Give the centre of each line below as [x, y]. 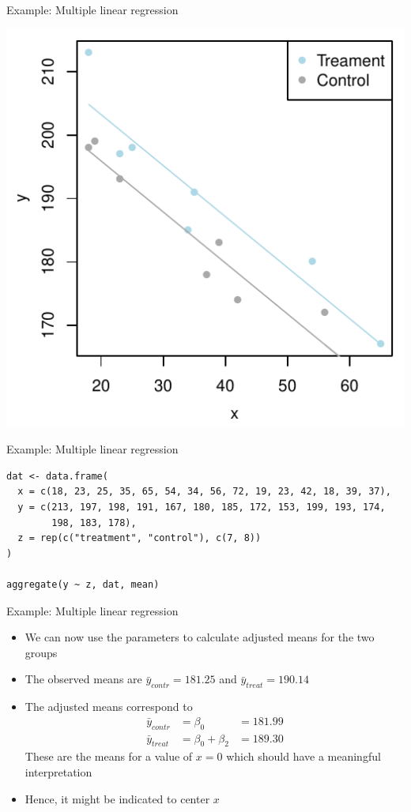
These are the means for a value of [109, 756]
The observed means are [83, 679]
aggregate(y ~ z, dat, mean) [83, 584]
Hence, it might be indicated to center [117, 798]
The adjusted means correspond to [109, 707]
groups [41, 652]
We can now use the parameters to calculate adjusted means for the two [200, 637]
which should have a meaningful [304, 756]
